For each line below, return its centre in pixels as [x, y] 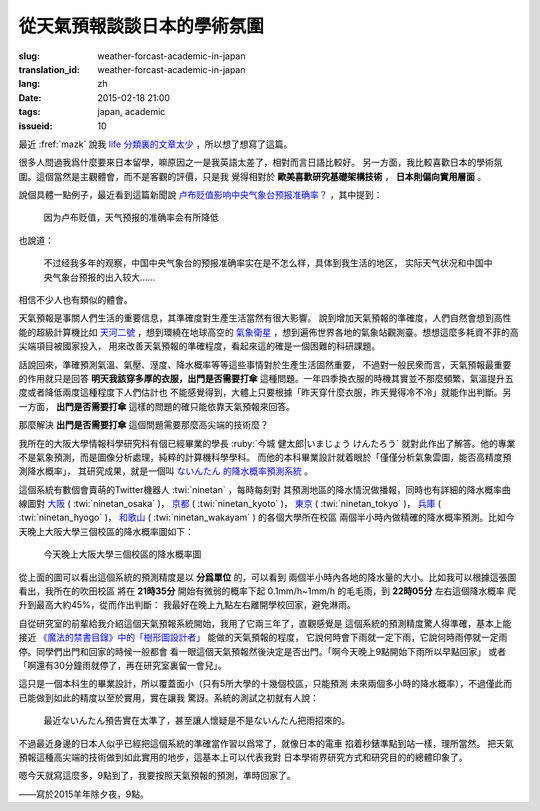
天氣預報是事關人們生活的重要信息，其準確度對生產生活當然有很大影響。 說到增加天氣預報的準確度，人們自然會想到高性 [265, 318]
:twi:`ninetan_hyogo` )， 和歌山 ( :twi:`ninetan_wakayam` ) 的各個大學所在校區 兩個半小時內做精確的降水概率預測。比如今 [266, 517]
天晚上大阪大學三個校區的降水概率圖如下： [106, 531]
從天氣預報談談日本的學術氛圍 [141, 26]
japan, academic [131, 112]
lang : [29, 84]
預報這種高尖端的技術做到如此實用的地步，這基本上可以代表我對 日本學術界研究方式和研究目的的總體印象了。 [243, 757]
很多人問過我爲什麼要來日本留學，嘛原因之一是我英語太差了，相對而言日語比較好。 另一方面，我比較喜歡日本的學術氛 [260, 162]
